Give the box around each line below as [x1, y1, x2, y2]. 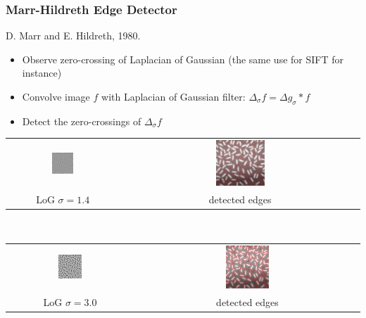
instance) [22, 65, 62, 80]
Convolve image [22, 89, 90, 103]
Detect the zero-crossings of [22, 113, 141, 128]
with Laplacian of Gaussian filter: [101, 89, 246, 103]
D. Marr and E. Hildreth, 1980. [6, 28, 141, 43]
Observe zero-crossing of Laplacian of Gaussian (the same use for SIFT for [22, 51, 343, 66]
